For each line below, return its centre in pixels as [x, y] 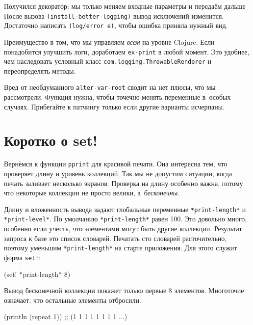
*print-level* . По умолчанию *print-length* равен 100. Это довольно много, [126, 219]
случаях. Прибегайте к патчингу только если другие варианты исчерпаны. [114, 106]
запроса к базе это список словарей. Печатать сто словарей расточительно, [115, 238]
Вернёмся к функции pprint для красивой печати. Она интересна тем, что [116, 164]
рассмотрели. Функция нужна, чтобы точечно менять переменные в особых [117, 97]
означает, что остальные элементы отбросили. [73, 300]
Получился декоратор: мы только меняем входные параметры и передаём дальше [125, 6]
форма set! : [23, 257]
